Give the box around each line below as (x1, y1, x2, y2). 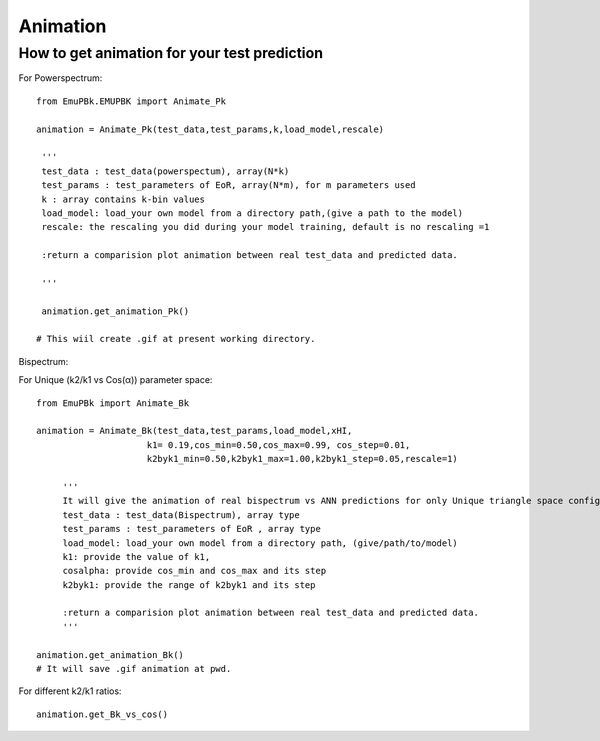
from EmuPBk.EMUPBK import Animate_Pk (36, 95, 227, 107)
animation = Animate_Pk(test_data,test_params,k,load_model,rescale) (36, 123, 385, 135)
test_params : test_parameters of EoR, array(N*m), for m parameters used (41, 180, 416, 191)
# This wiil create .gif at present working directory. (36, 333, 316, 345)
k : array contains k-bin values (41, 193, 205, 205)
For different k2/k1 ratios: (18, 685, 122, 697)
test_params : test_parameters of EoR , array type (62, 523, 322, 535)
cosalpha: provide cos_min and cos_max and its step (62, 565, 327, 577)
